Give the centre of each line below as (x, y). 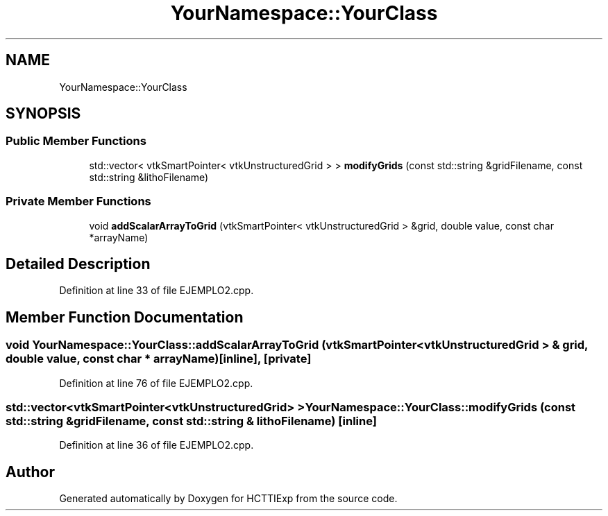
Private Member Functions (78, 201)
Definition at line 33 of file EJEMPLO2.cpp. (157, 291)
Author (30, 472)
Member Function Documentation (125, 317)
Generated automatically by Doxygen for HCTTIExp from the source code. (228, 499)
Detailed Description (78, 264)
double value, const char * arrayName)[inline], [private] (159, 359)
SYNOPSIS (43, 114)
